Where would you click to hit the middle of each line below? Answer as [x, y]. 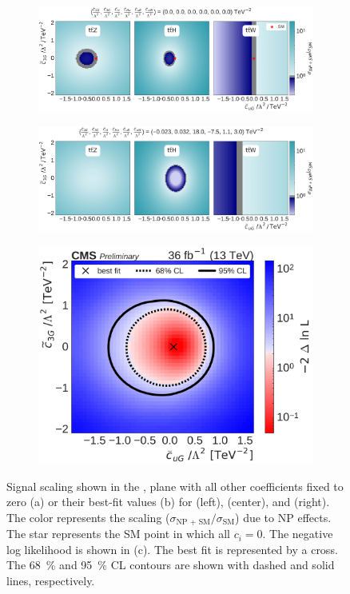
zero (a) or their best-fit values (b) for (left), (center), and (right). [168, 502]
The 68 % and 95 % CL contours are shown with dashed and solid [171, 565]
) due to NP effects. [283, 517]
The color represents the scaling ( [88, 517]
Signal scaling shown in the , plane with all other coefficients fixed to [175, 486]
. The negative [298, 534]
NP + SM [193, 522]
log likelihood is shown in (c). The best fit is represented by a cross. [172, 549]
